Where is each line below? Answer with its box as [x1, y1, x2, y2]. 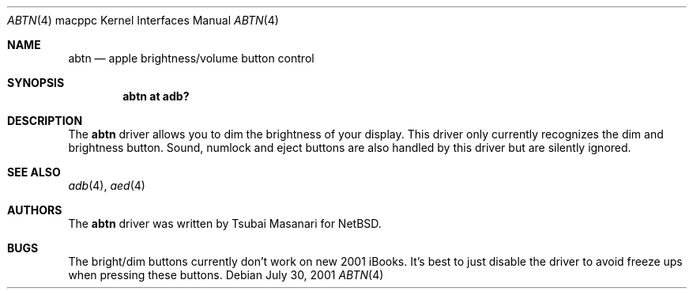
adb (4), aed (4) [68, 179, 145, 192]
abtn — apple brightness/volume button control [68, 51, 314, 65]
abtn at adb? [122, 89, 190, 103]
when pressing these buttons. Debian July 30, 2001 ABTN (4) [68, 268, 384, 282]
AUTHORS [7, 203, 62, 217]
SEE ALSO [7, 165, 61, 179]
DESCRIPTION [7, 114, 83, 127]
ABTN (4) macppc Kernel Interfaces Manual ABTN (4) [7, 13, 279, 27]
